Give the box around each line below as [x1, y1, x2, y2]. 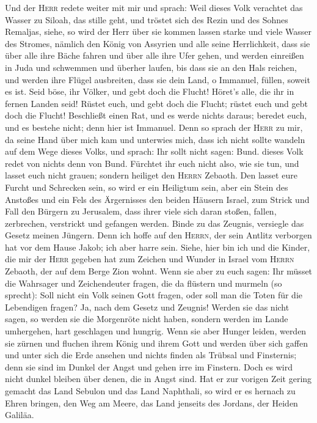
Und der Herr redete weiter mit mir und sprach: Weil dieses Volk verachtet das [5, 1, 303, 13]
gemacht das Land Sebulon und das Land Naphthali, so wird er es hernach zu [5, 384, 296, 397]
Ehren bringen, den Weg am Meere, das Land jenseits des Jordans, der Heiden [5, 396, 298, 409]
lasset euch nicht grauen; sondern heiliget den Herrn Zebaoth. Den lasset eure [5, 169, 297, 182]
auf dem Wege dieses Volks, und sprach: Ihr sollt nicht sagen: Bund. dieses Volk [5, 145, 304, 158]
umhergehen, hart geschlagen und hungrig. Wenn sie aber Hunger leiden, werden [5, 325, 307, 337]
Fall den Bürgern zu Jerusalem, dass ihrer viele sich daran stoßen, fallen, [5, 205, 277, 218]
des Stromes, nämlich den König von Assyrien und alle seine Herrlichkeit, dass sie [5, 37, 310, 50]
